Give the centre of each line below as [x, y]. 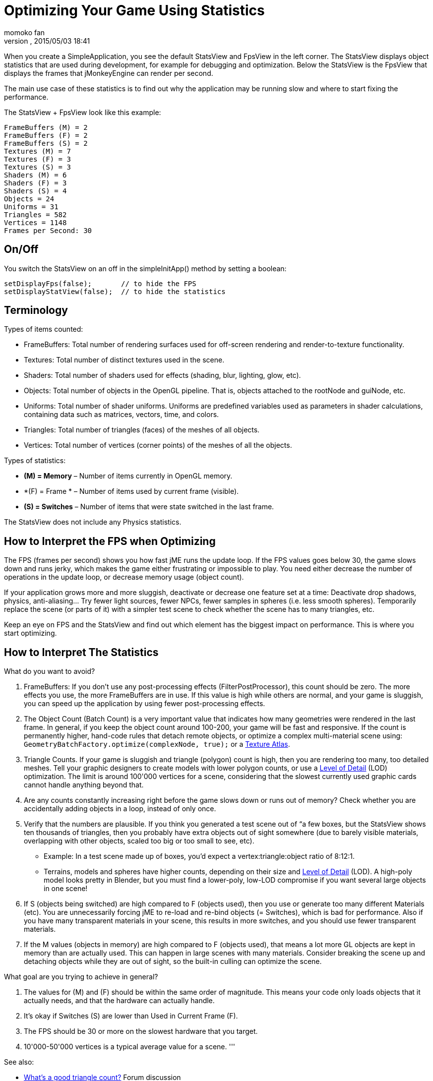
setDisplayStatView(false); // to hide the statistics [115, 291]
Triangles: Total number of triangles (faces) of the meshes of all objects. [142, 430]
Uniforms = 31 [31, 207]
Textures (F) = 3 [37, 159]
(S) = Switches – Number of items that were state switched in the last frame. [149, 507]
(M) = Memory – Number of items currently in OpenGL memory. [128, 476]
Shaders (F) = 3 [35, 183]
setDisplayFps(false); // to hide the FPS [100, 283]
